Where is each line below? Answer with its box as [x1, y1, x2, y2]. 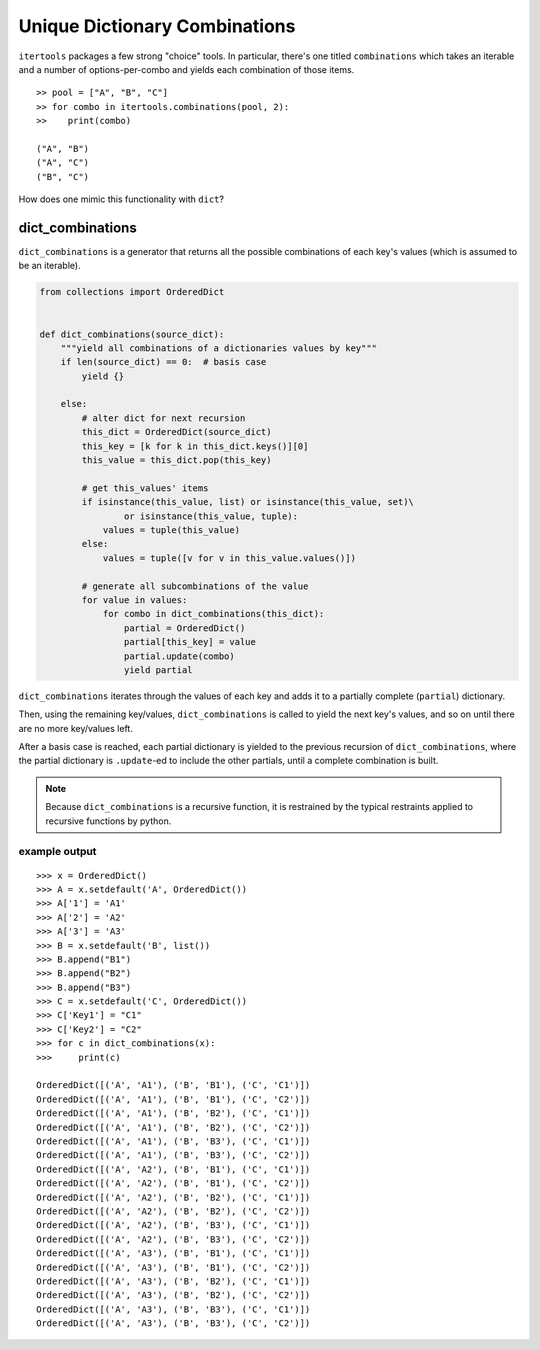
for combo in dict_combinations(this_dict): [102, 608, 325, 620]
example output [18, 845, 97, 859]
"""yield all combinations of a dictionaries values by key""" [60, 342, 378, 354]
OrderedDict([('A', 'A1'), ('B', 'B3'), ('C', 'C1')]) [36, 1135, 311, 1147]
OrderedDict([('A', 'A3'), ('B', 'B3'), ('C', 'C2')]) [36, 1318, 311, 1329]
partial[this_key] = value [123, 636, 257, 648]
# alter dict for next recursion [81, 412, 246, 424]
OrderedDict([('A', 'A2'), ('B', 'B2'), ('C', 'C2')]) [36, 1205, 311, 1217]
